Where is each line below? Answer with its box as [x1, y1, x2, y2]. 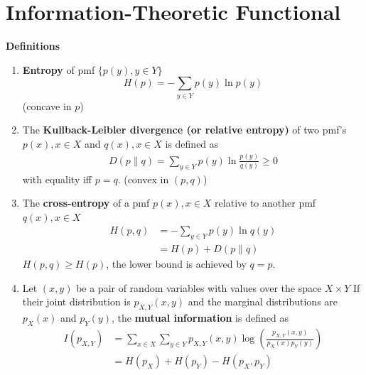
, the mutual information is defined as [112, 310, 289, 325]
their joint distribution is [22, 294, 131, 309]
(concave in [22, 98, 72, 113]
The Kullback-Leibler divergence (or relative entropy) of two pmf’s [22, 122, 347, 137]
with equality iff [22, 171, 92, 186]
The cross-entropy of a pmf [22, 195, 150, 210]
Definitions [6, 38, 60, 53]
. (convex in [117, 171, 169, 186]
